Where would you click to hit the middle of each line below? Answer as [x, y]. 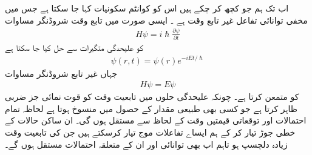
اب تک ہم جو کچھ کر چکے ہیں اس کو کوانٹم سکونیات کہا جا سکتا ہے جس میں [147, 8]
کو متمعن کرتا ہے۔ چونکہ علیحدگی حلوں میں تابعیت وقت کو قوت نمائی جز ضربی [152, 97]
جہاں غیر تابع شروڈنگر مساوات [61, 73]
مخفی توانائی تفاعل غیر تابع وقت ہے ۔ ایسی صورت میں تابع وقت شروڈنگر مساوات [156, 20]
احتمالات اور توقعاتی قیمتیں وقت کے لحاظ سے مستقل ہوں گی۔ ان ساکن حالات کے [156, 120]
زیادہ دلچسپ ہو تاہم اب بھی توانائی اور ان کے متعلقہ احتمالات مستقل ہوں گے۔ [146, 144]
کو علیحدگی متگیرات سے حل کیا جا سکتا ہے [74, 47]
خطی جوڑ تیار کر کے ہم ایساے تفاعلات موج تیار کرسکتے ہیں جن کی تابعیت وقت [150, 132]
